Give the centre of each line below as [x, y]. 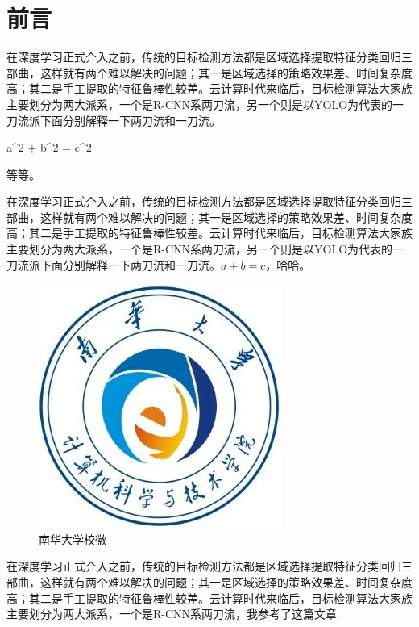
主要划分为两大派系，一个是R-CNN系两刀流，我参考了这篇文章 [172, 614]
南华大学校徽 [73, 539]
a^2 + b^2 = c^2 [49, 147]
